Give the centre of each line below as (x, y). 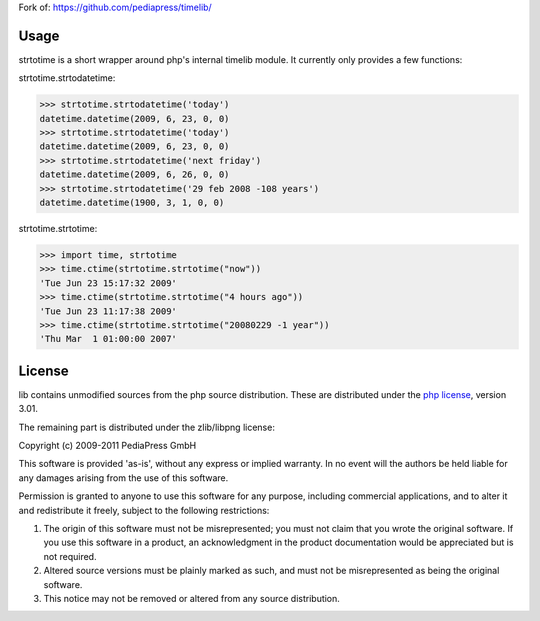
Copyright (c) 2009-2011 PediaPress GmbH (107, 445)
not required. (70, 556)
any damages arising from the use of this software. (123, 477)
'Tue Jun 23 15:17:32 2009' (108, 283)
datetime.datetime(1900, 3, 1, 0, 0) (132, 203)
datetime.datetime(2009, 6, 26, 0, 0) (134, 174)
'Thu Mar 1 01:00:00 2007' (108, 339)
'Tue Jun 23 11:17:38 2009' (108, 311)
